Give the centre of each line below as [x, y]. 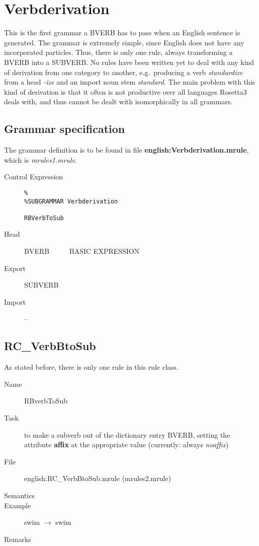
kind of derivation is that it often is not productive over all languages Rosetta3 [125, 91]
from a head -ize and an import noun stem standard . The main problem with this [130, 82]
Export [15, 268]
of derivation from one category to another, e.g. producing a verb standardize [123, 72]
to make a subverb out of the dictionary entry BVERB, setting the [127, 434]
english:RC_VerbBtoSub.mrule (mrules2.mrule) [98, 478]
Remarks [18, 539]
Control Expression [34, 177]
